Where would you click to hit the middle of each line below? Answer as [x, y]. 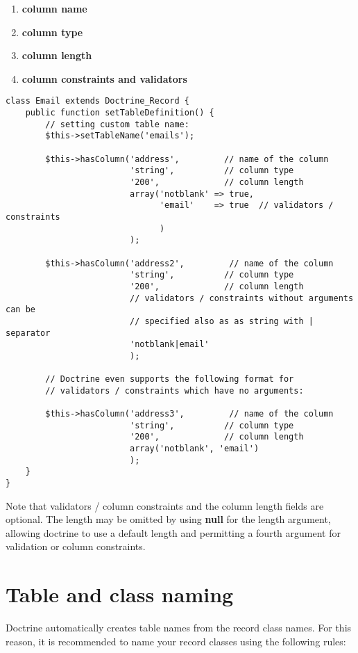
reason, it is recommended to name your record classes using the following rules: [176, 641]
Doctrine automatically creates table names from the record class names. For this [179, 628]
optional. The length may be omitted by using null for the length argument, [168, 519]
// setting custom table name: [117, 124]
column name [54, 8]
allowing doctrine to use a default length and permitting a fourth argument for [173, 532]
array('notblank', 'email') [194, 449]
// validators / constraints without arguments [241, 298]
